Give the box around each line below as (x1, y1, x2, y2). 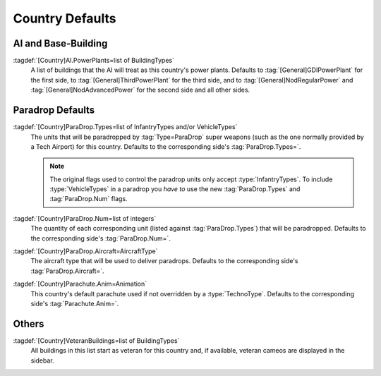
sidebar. (30, 356, 54, 365)
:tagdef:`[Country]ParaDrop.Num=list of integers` (13, 214, 157, 222)
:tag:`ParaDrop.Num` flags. (49, 195, 128, 203)
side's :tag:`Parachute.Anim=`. (30, 300, 119, 308)
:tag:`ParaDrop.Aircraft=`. (30, 267, 105, 275)
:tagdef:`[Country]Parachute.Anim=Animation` (13, 279, 147, 289)
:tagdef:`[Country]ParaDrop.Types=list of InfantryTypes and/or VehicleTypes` (13, 123, 238, 131)
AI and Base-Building (13, 37, 108, 49)
